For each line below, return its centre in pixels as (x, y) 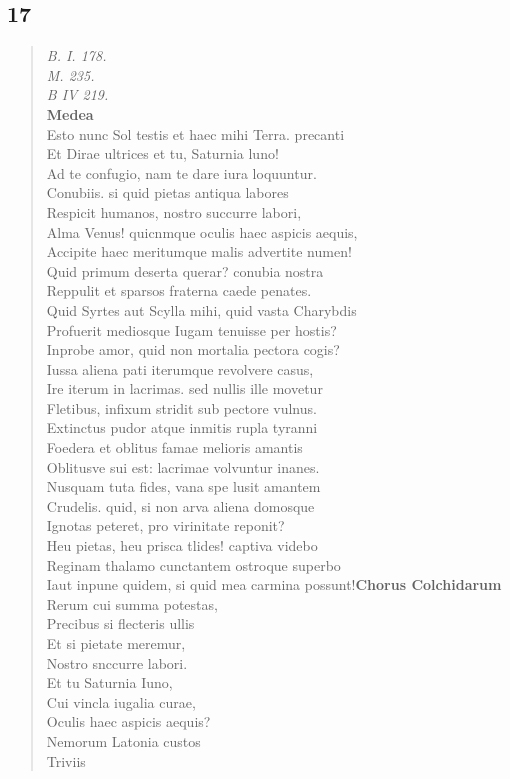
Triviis (66, 760)
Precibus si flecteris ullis (120, 623)
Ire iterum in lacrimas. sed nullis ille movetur (184, 388)
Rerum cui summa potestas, (132, 603)
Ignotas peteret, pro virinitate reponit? (165, 525)
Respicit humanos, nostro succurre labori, (174, 211)
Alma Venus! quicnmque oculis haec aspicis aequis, (202, 231)
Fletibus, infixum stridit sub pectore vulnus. (181, 407)
